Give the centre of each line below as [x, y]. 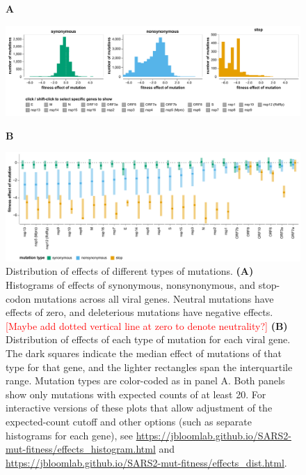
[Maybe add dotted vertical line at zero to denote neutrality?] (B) [147, 325]
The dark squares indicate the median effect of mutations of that [144, 353]
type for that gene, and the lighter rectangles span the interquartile [149, 367]
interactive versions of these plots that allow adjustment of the [139, 408]
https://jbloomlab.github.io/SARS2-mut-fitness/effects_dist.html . [146, 462]
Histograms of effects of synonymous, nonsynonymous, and [131, 285]
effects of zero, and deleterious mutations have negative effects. [139, 312]
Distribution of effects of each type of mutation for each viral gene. [148, 339]
